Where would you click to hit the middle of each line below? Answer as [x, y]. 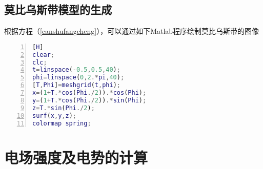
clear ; [43, 55]
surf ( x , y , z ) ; [55, 115]
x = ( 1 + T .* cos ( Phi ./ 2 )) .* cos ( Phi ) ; [89, 93]
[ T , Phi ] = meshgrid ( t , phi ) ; [76, 85]
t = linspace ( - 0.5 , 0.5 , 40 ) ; [76, 70]
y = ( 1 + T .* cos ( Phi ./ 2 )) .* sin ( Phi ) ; [89, 100]
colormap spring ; [62, 123]
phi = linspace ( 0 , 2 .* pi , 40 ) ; [78, 78]
